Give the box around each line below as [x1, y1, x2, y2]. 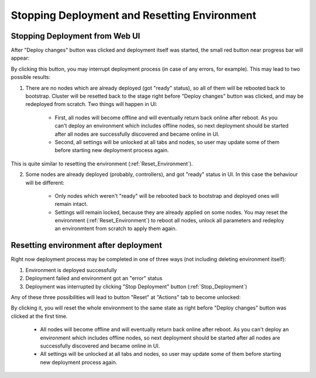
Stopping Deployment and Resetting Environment [11, 9, 257, 22]
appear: [11, 54, 30, 61]
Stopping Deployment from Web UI [11, 31, 140, 41]
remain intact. [54, 201, 88, 208]
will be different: [25, 179, 64, 186]
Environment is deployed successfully [25, 266, 117, 273]
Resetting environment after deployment [11, 240, 162, 250]
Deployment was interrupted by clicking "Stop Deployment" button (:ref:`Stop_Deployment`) [25, 283, 248, 290]
